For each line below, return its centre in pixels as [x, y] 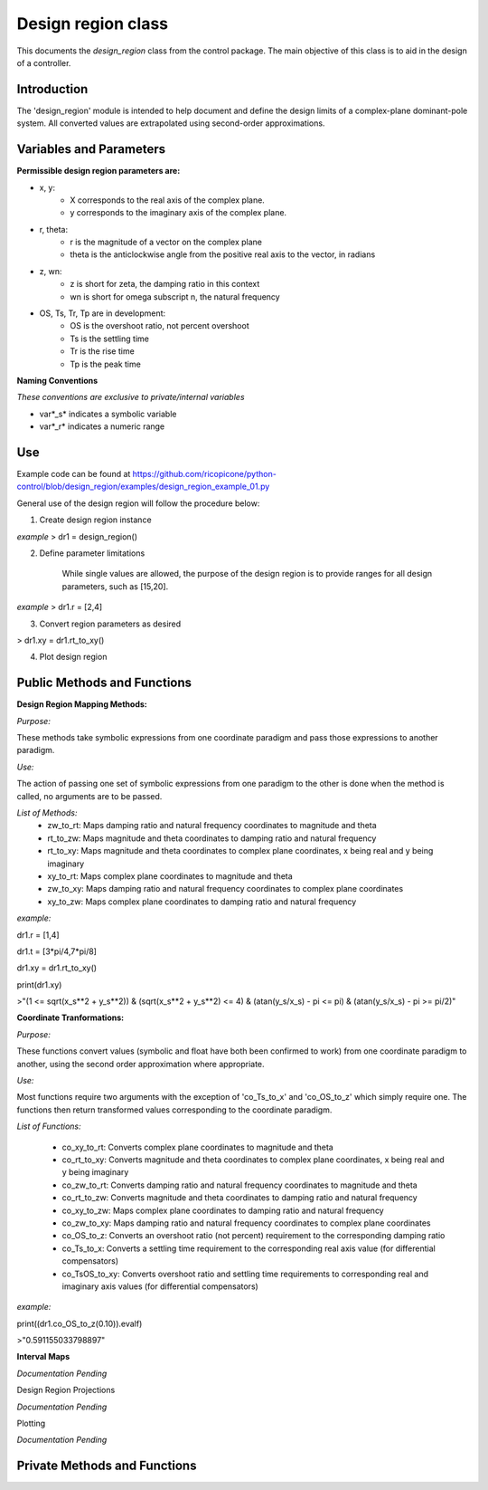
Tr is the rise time [102, 351]
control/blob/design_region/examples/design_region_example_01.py [143, 487]
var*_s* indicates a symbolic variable [108, 414]
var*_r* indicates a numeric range [102, 426]
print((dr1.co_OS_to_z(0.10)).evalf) [80, 1323]
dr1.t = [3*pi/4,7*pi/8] [56, 951]
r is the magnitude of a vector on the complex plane [166, 242]
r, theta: [53, 229]
